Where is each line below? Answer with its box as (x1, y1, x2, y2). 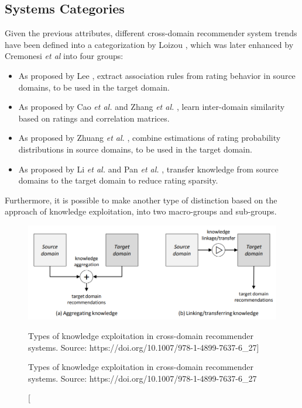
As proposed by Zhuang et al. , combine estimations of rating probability (18, 132, 281, 144)
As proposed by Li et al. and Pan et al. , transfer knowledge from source (18, 162, 279, 175)
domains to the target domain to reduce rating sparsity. (18, 174, 218, 186)
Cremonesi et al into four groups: (5, 50, 123, 62)
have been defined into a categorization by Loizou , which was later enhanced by (5, 38, 294, 50)
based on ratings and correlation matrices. (18, 112, 170, 124)
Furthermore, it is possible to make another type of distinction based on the (5, 193, 277, 206)
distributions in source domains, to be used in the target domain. (18, 143, 252, 155)
